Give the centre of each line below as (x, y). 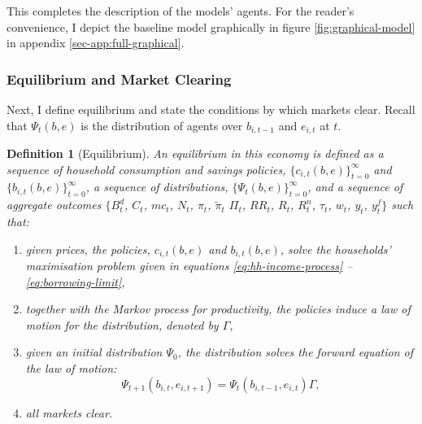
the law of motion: (71, 368)
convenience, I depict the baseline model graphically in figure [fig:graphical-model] (211, 26)
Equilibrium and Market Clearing (119, 79)
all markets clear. (69, 412)
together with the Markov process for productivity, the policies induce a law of (218, 309)
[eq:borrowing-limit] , (75, 281)
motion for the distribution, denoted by (122, 324)
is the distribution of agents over (162, 125)
